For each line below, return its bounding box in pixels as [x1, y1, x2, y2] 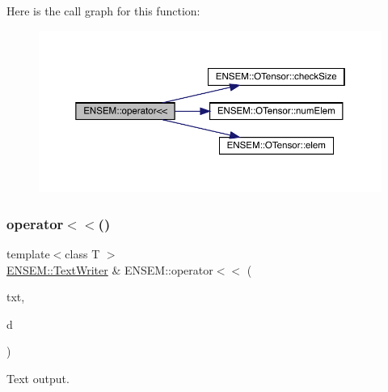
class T [65, 245, 100, 262]
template [6, 245, 50, 262]
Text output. [6, 369, 70, 386]
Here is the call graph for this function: [6, 2, 200, 19]
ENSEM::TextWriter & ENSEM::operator [6, 261, 213, 278]
